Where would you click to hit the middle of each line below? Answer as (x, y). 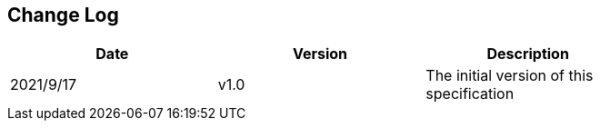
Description (528, 54)
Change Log (63, 15)
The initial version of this (510, 76)
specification (470, 94)
